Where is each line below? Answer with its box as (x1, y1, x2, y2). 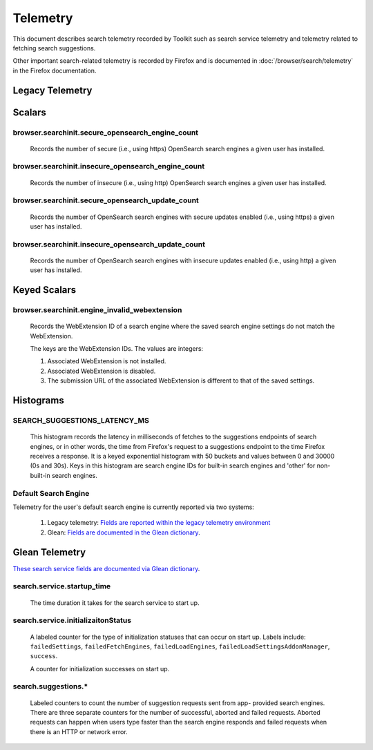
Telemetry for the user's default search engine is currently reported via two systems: (12, 503, 255, 511)
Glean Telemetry (12, 546, 86, 558)
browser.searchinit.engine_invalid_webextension (12, 305, 182, 315)
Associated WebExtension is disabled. (47, 367, 156, 375)
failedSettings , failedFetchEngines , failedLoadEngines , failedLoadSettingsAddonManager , (30, 642, 330, 651)
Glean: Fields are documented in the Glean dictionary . (47, 528, 200, 537)
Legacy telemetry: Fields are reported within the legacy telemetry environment (47, 519, 271, 527)
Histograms (12, 394, 65, 407)
